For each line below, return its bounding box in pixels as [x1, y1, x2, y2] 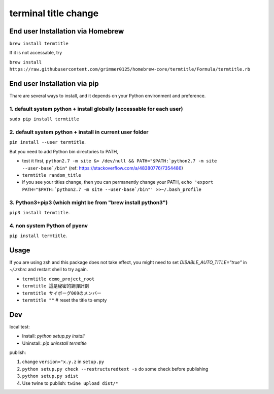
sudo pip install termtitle [9, 116, 80, 122]
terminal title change [9, 8, 99, 19]
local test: [9, 323, 30, 330]
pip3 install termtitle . [9, 209, 70, 215]
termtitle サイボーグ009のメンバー [22, 290, 101, 296]
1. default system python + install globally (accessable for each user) [9, 105, 183, 112]
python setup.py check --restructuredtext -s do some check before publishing [22, 366, 209, 372]
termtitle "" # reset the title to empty [22, 297, 107, 303]
